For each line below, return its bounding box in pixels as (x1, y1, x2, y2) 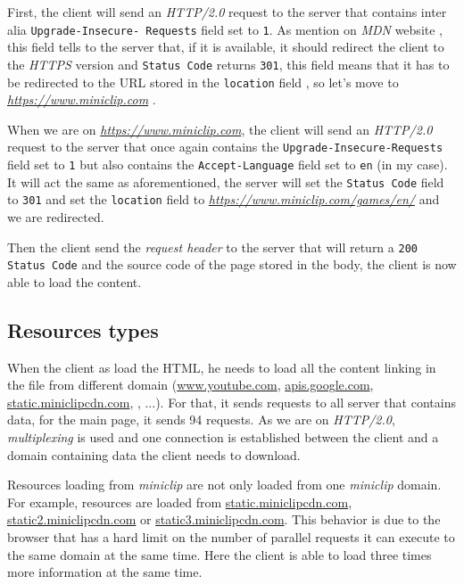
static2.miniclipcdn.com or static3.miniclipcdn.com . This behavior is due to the (7, 510, 441, 529)
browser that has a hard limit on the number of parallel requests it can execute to (7, 528, 455, 547)
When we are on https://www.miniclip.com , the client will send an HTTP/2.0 (7, 119, 433, 138)
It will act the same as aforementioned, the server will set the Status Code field (7, 172, 444, 191)
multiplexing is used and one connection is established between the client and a (7, 428, 439, 447)
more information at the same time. (7, 563, 203, 581)
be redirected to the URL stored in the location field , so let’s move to (7, 72, 399, 91)
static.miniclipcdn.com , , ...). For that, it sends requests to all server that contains (7, 392, 456, 411)
